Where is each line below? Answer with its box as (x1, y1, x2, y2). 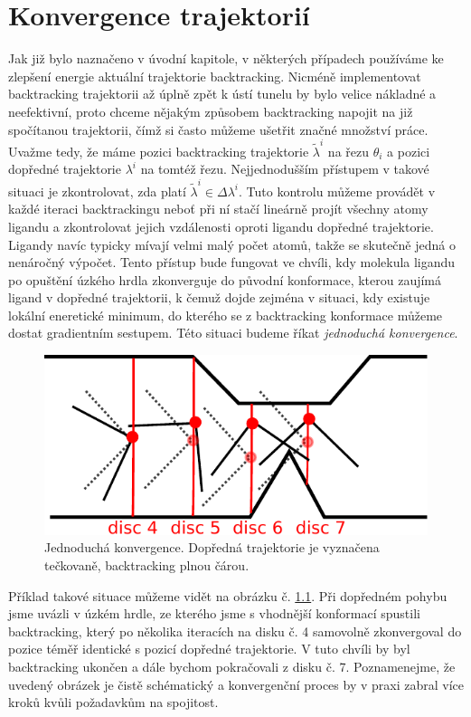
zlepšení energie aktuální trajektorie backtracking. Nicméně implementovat (8, 66, 421, 85)
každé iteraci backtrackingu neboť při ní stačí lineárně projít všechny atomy (8, 199, 429, 218)
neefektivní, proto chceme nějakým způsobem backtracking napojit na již (8, 101, 413, 120)
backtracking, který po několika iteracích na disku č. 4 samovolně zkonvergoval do (8, 621, 462, 640)
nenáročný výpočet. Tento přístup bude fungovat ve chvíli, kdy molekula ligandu (8, 253, 456, 272)
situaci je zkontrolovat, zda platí (8, 181, 186, 200)
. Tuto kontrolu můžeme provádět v (239, 181, 436, 200)
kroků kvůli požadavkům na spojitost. (8, 693, 219, 712)
